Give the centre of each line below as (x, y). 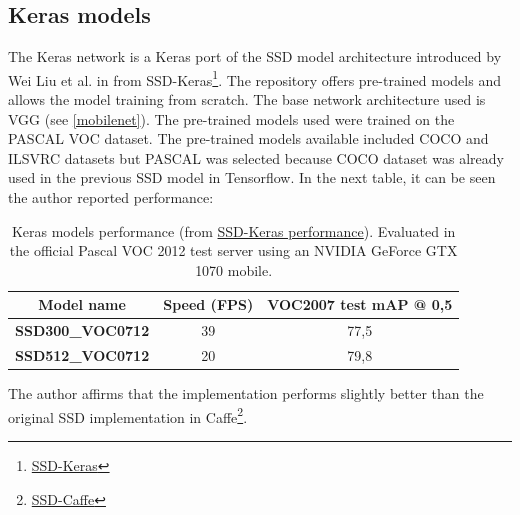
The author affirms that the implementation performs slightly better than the (246, 393)
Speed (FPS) (208, 304)
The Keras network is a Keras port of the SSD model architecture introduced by (255, 56)
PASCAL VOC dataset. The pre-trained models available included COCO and (248, 138)
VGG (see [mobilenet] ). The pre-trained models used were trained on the (231, 118)
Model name (82, 304)
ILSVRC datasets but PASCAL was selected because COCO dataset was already (256, 157)
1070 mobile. (234, 269)
